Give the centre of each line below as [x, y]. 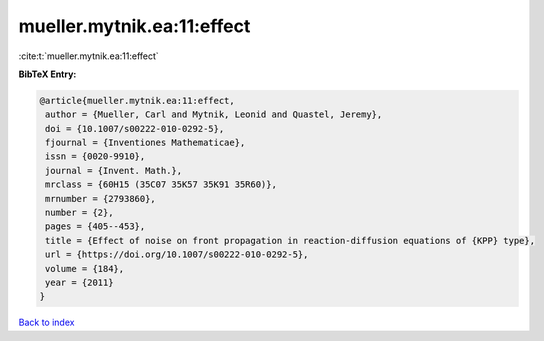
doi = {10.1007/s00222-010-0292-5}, [135, 128]
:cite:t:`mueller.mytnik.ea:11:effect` [88, 56]
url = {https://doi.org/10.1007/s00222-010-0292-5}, [177, 254]
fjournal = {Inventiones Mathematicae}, [145, 143]
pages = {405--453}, [95, 226]
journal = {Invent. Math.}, [114, 170]
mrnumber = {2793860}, [101, 198]
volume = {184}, [85, 268]
